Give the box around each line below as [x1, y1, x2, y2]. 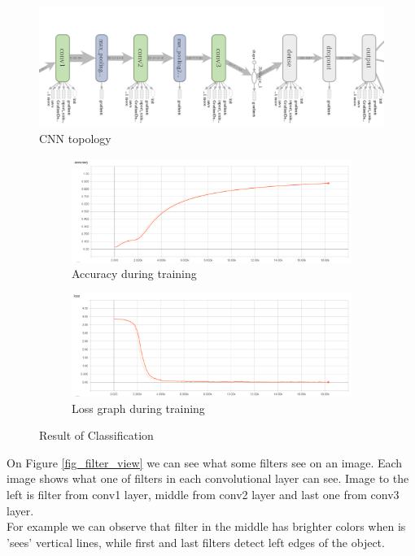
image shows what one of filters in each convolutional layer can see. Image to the [7, 470, 409, 487]
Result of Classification [39, 427, 154, 444]
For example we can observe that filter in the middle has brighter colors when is [7, 518, 406, 535]
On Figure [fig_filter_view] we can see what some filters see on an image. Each [7, 454, 403, 471]
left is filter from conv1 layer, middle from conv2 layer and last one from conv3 [7, 485, 400, 502]
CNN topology [39, 130, 111, 147]
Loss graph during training [72, 399, 205, 416]
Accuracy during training [72, 265, 197, 282]
